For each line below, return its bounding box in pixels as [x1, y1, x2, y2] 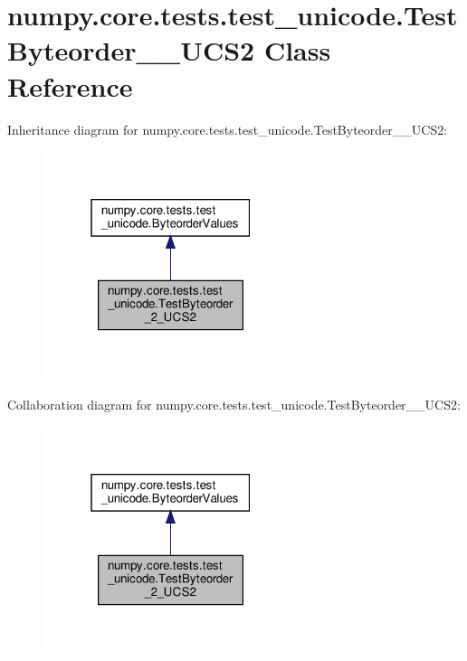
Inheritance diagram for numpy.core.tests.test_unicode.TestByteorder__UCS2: [7, 119, 448, 138]
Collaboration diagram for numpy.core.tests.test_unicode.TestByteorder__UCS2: [7, 394, 461, 413]
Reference [7, 67, 133, 104]
